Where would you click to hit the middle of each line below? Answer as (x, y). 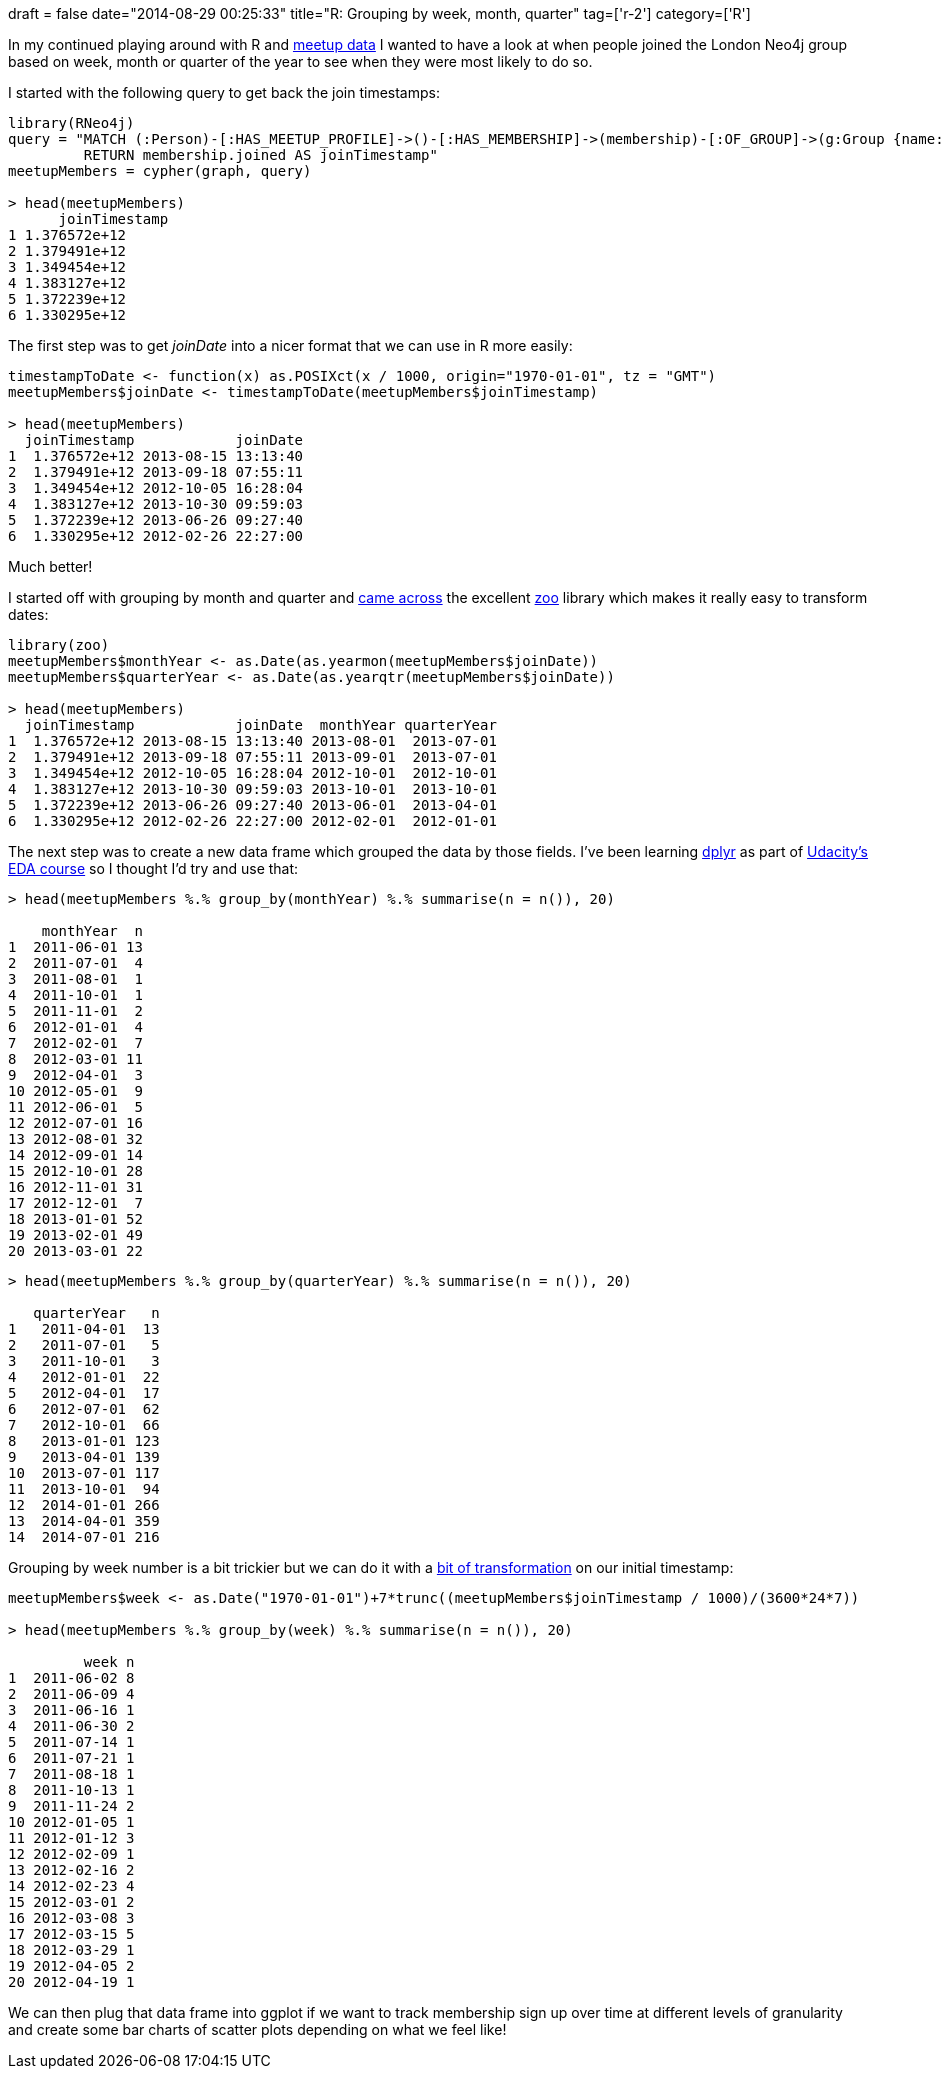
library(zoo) (59, 645)
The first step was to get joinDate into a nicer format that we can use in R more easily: (290, 345)
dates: (28, 614)
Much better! (50, 566)
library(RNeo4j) (71, 123)
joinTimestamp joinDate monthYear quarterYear (260, 725)
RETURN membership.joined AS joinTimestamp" (260, 155)
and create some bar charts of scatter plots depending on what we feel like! (257, 2029)
